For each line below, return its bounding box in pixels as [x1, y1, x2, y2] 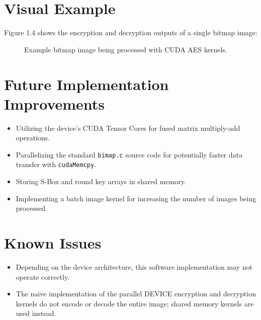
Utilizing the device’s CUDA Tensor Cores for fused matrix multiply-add [16, 122, 240, 133]
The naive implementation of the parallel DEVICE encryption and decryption [16, 288, 256, 299]
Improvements [4, 93, 105, 114]
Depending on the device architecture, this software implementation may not [16, 262, 253, 272]
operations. [16, 132, 50, 143]
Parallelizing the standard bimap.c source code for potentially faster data [16, 149, 242, 159]
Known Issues [4, 232, 102, 253]
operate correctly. [16, 271, 70, 282]
